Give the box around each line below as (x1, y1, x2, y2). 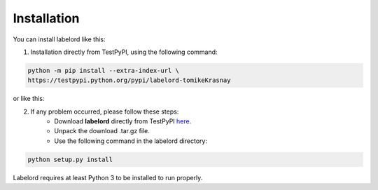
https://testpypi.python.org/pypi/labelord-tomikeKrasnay (27, 76, 231, 84)
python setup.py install (27, 155, 113, 163)
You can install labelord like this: (13, 35, 106, 43)
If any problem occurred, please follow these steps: (30, 107, 179, 116)
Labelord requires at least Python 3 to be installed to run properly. (13, 173, 203, 182)
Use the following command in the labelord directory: (54, 137, 208, 145)
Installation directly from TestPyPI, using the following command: (30, 48, 218, 56)
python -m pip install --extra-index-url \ (27, 67, 180, 74)
